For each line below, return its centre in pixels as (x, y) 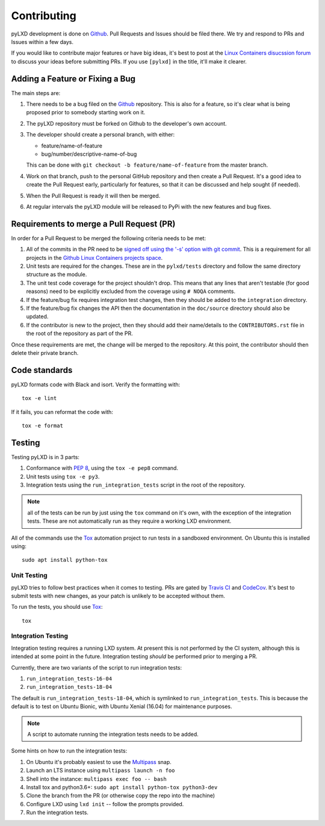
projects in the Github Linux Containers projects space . (94, 257)
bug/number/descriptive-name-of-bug (89, 154)
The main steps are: (36, 93)
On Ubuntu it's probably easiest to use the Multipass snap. (99, 762)
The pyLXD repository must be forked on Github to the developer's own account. (126, 123)
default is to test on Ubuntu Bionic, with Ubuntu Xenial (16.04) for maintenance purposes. (122, 706)
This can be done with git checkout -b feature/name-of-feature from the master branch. (147, 165)
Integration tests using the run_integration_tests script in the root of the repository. (136, 485)
